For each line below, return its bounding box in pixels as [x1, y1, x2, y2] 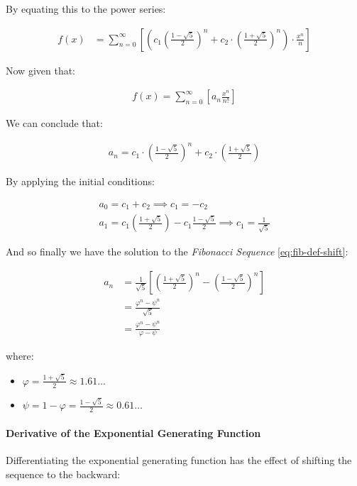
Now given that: [6, 62, 75, 77]
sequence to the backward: [6, 466, 121, 481]
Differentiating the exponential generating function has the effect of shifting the [6, 452, 352, 467]
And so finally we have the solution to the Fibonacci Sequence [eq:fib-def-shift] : [6, 244, 348, 259]
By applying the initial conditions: [6, 174, 155, 189]
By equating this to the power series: [6, 1, 166, 16]
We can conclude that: [6, 116, 103, 131]
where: [6, 348, 34, 363]
